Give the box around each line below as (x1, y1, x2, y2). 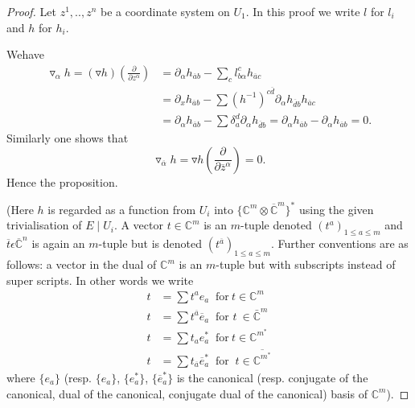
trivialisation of (6, 216, 82, 233)
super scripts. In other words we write (6, 271, 194, 288)
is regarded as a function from (47, 200, 196, 217)
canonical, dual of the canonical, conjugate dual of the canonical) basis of (6, 385, 368, 402)
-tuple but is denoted (98, 235, 203, 252)
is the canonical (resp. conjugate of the (176, 369, 368, 385)
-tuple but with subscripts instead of (216, 256, 396, 273)
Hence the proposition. (6, 173, 118, 190)
